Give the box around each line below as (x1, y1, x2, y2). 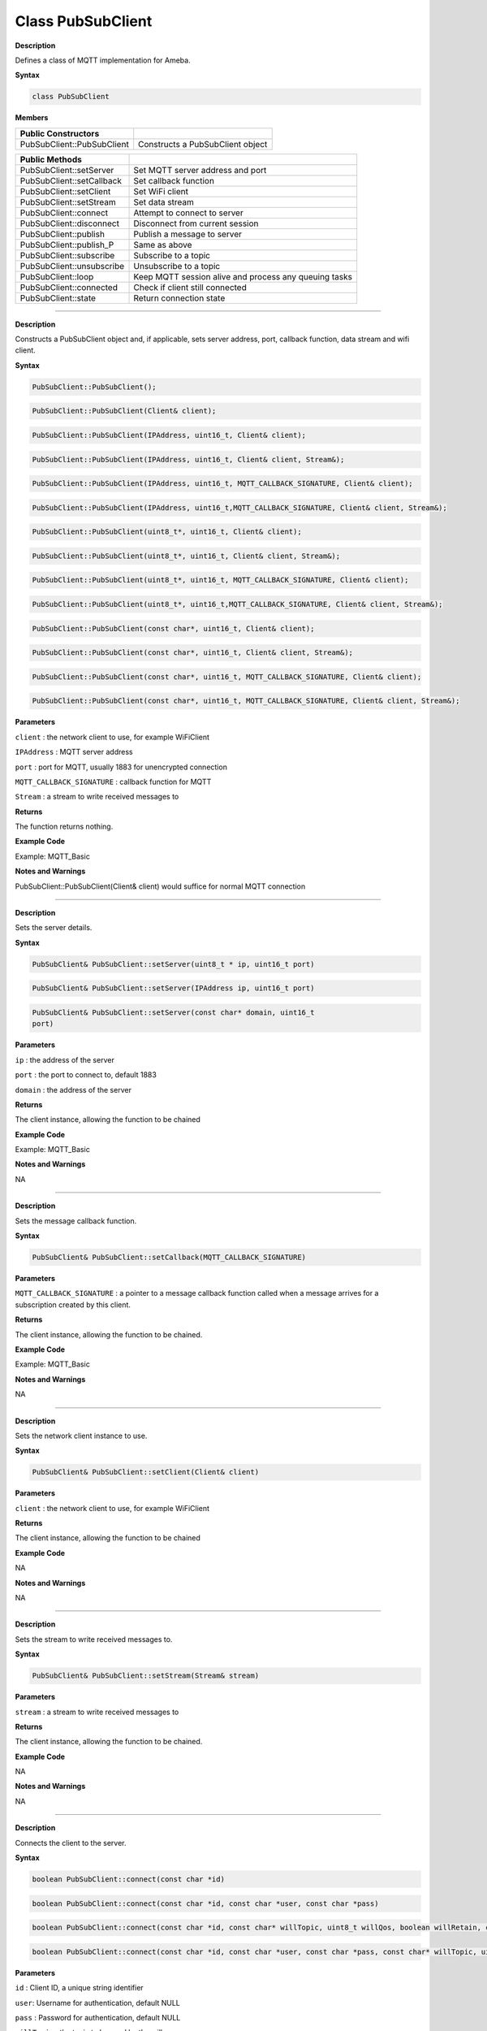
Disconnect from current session (133, 218, 259, 229)
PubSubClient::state (19, 292, 97, 304)
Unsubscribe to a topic (133, 260, 221, 271)
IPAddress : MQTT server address (15, 747, 133, 757)
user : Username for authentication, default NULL (15, 1998, 180, 2007)
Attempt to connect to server (133, 207, 243, 219)
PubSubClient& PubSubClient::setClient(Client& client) (32, 1467, 260, 1477)
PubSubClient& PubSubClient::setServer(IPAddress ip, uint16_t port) (32, 984, 315, 993)
